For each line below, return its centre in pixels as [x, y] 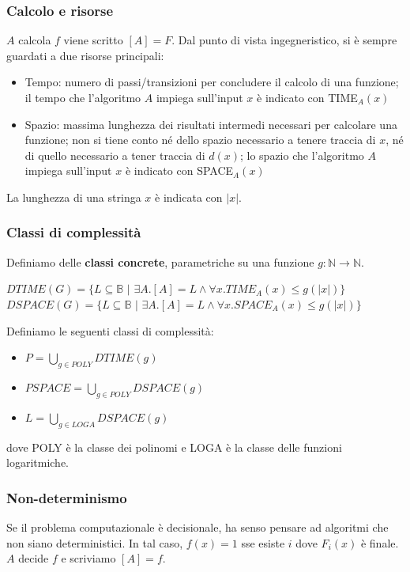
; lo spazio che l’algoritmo [302, 155]
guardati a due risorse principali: [85, 55]
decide [34, 558]
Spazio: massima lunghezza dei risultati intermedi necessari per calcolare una [211, 124]
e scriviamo [88, 558]
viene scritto [93, 40]
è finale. [380, 542]
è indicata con [189, 197]
